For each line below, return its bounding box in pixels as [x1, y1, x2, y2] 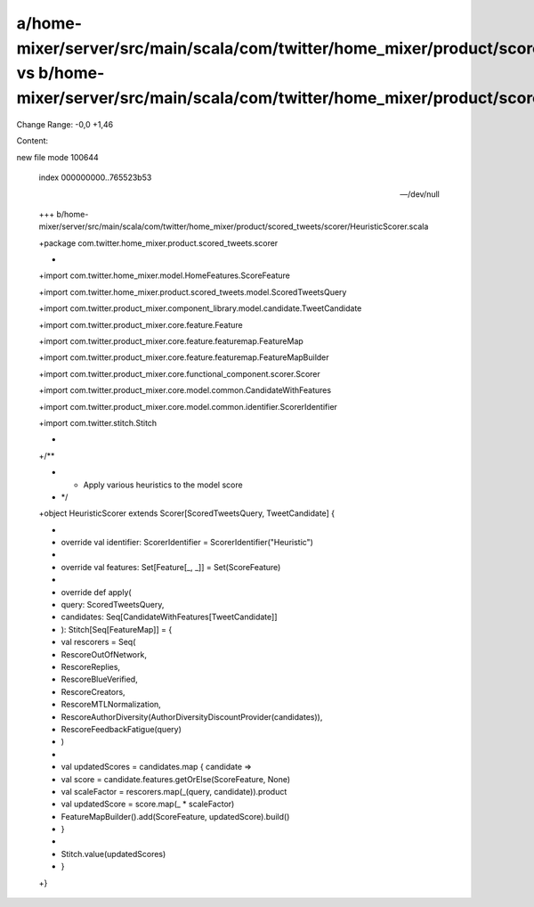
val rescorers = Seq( [61, 637, 136, 648]
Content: [16, 135, 49, 146]
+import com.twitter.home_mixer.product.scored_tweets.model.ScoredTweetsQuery [38, 286, 347, 298]
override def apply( [61, 586, 133, 597]
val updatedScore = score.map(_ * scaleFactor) [61, 798, 235, 810]
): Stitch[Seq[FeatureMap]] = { [61, 624, 173, 634]
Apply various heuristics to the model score [83, 479, 244, 490]
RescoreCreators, [61, 686, 125, 697]
